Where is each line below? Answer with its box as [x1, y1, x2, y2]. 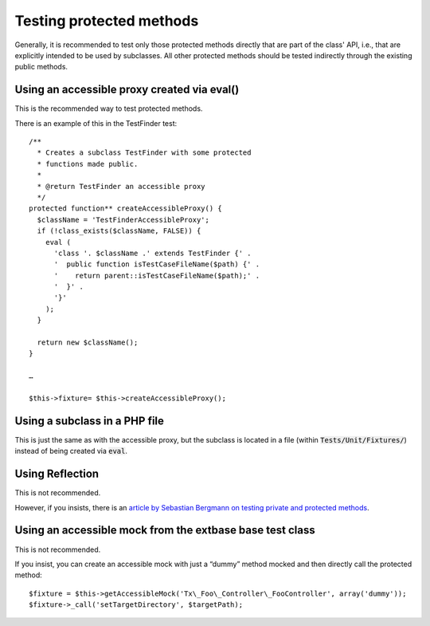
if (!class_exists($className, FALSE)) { [37, 226, 201, 235]
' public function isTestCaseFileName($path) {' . [53, 260, 260, 269]
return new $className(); [37, 338, 139, 347]
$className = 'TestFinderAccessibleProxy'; [37, 215, 210, 224]
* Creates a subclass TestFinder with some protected [37, 148, 252, 157]
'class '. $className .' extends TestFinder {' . [53, 248, 252, 258]
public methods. [14, 62, 68, 72]
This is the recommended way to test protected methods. [14, 104, 203, 113]
